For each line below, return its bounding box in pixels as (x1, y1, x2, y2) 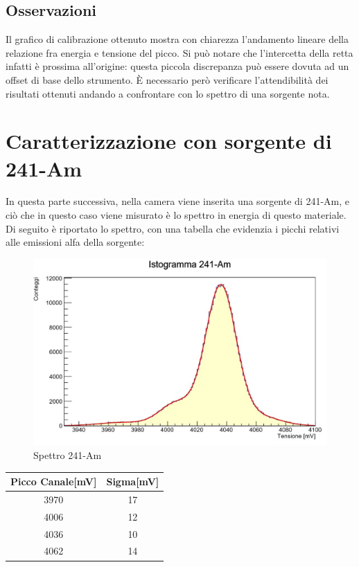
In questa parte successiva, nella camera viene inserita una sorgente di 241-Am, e (6, 194, 349, 208)
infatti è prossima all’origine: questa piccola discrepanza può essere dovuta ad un (6, 59, 349, 73)
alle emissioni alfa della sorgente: (6, 235, 145, 249)
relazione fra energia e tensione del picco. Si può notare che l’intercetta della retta (6, 45, 353, 60)
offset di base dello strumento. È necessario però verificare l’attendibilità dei (6, 72, 329, 87)
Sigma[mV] (106, 474, 159, 489)
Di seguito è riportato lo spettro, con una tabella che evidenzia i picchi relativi (6, 221, 340, 235)
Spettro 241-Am (33, 448, 102, 462)
